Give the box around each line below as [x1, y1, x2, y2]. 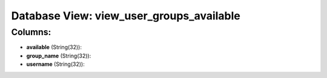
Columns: [11, 27, 51, 37]
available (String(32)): [26, 44, 82, 51]
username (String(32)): [26, 60, 85, 68]
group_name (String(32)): [26, 52, 91, 59]
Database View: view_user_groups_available [11, 9, 240, 22]
